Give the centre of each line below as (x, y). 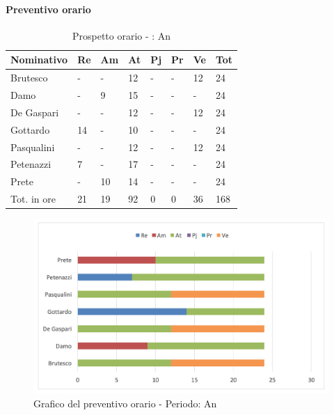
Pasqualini (33, 147)
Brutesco (29, 78)
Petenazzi (31, 164)
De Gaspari (35, 112)
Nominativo (39, 60)
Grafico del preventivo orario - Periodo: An (125, 403)
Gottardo (30, 129)
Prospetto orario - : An (121, 35)
